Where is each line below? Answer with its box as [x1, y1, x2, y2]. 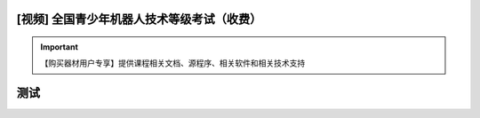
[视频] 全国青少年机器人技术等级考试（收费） [16, 12, 262, 27]
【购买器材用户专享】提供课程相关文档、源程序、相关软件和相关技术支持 [40, 58, 306, 68]
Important [40, 42, 79, 52]
